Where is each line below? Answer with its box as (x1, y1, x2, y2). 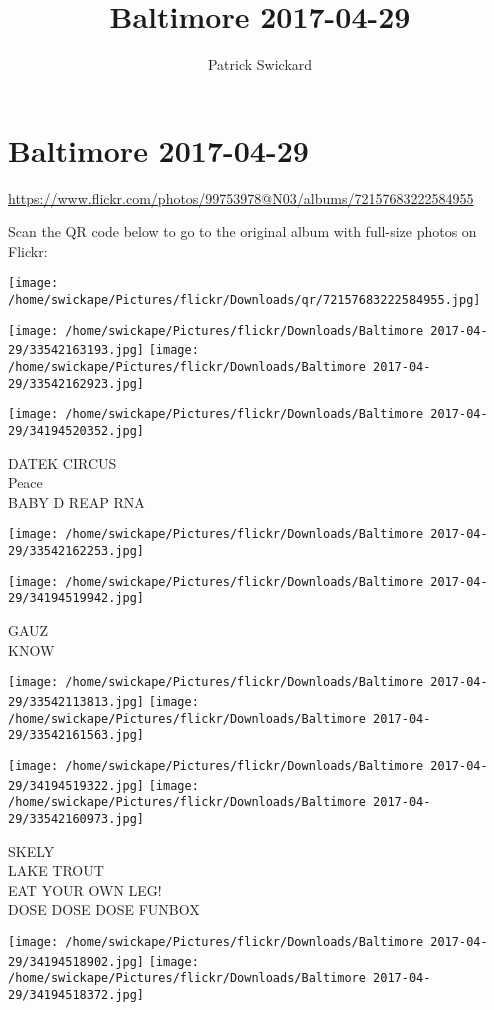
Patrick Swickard (207, 54, 313, 75)
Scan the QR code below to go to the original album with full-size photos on (8, 221, 477, 242)
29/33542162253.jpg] (8, 544, 145, 559)
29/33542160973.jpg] (8, 811, 145, 826)
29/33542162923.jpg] (8, 376, 145, 391)
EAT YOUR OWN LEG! (8, 879, 162, 900)
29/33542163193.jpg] (8, 343, 145, 358)
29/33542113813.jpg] (8, 694, 145, 709)
